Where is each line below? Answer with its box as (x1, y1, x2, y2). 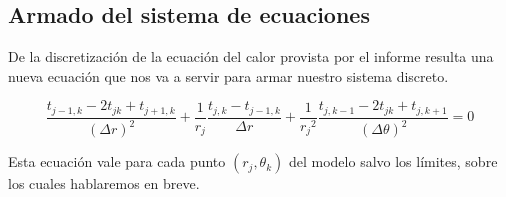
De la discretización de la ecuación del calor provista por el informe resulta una (8, 46, 494, 67)
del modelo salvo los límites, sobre (288, 151, 498, 172)
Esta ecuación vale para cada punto (8, 151, 226, 172)
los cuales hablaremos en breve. (8, 173, 200, 194)
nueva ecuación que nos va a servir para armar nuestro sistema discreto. (8, 65, 449, 86)
